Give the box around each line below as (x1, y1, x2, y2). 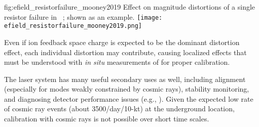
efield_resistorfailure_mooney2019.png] (4, 22, 142, 30)
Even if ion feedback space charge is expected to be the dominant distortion (4, 36, 240, 47)
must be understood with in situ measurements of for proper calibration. (4, 57, 230, 67)
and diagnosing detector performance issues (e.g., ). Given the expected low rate (4, 93, 253, 104)
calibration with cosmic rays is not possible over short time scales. (4, 113, 209, 124)
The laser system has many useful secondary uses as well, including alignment (4, 73, 246, 84)
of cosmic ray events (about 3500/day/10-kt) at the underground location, (4, 103, 235, 114)
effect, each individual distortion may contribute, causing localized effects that (4, 47, 247, 57)
